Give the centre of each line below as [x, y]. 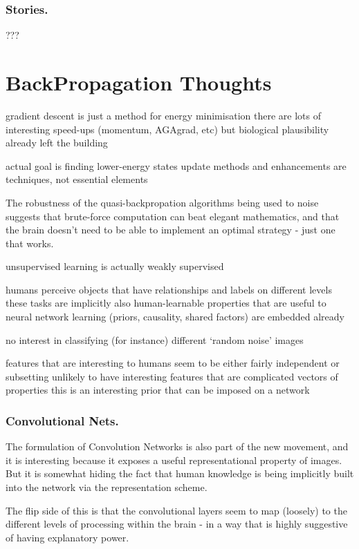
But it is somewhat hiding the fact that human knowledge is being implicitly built [180, 473]
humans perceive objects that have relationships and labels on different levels [169, 289]
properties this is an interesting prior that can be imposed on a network [158, 390]
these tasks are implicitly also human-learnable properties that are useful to [166, 303]
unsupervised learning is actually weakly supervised [115, 266]
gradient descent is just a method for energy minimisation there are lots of [163, 115]
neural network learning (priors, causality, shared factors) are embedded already [175, 317]
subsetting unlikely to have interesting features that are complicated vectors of [172, 376]
